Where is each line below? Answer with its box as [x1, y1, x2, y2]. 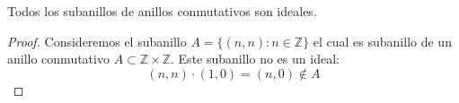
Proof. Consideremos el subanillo [7, 31, 187, 50]
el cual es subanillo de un [313, 31, 452, 50]
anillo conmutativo [7, 49, 110, 68]
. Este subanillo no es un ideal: [171, 49, 340, 68]
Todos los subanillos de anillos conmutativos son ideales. [7, 2, 317, 20]
